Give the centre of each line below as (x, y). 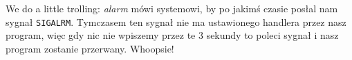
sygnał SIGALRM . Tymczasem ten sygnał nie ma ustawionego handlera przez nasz (176, 21)
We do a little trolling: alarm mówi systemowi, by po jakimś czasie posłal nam (172, 8)
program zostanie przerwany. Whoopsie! (90, 48)
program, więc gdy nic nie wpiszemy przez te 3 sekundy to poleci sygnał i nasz (172, 35)
